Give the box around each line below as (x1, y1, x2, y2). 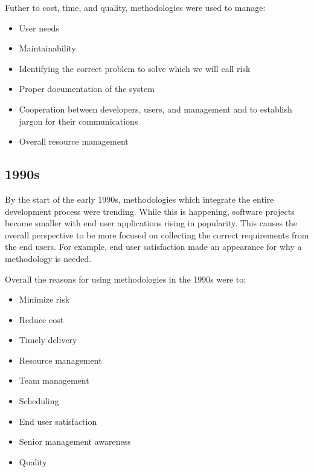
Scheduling (19, 395, 59, 407)
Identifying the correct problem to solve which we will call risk (19, 62, 251, 74)
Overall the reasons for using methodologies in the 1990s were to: (5, 272, 246, 285)
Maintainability (19, 42, 76, 54)
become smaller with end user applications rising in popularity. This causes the (5, 217, 298, 229)
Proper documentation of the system (19, 82, 155, 95)
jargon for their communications (19, 114, 138, 127)
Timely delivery (19, 333, 77, 346)
